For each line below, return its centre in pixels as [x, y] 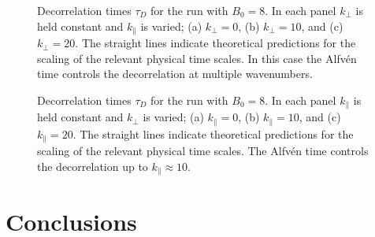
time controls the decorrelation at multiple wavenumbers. [175, 74]
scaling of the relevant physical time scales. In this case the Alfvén [197, 58]
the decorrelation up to [93, 166]
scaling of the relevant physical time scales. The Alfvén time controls [203, 151]
